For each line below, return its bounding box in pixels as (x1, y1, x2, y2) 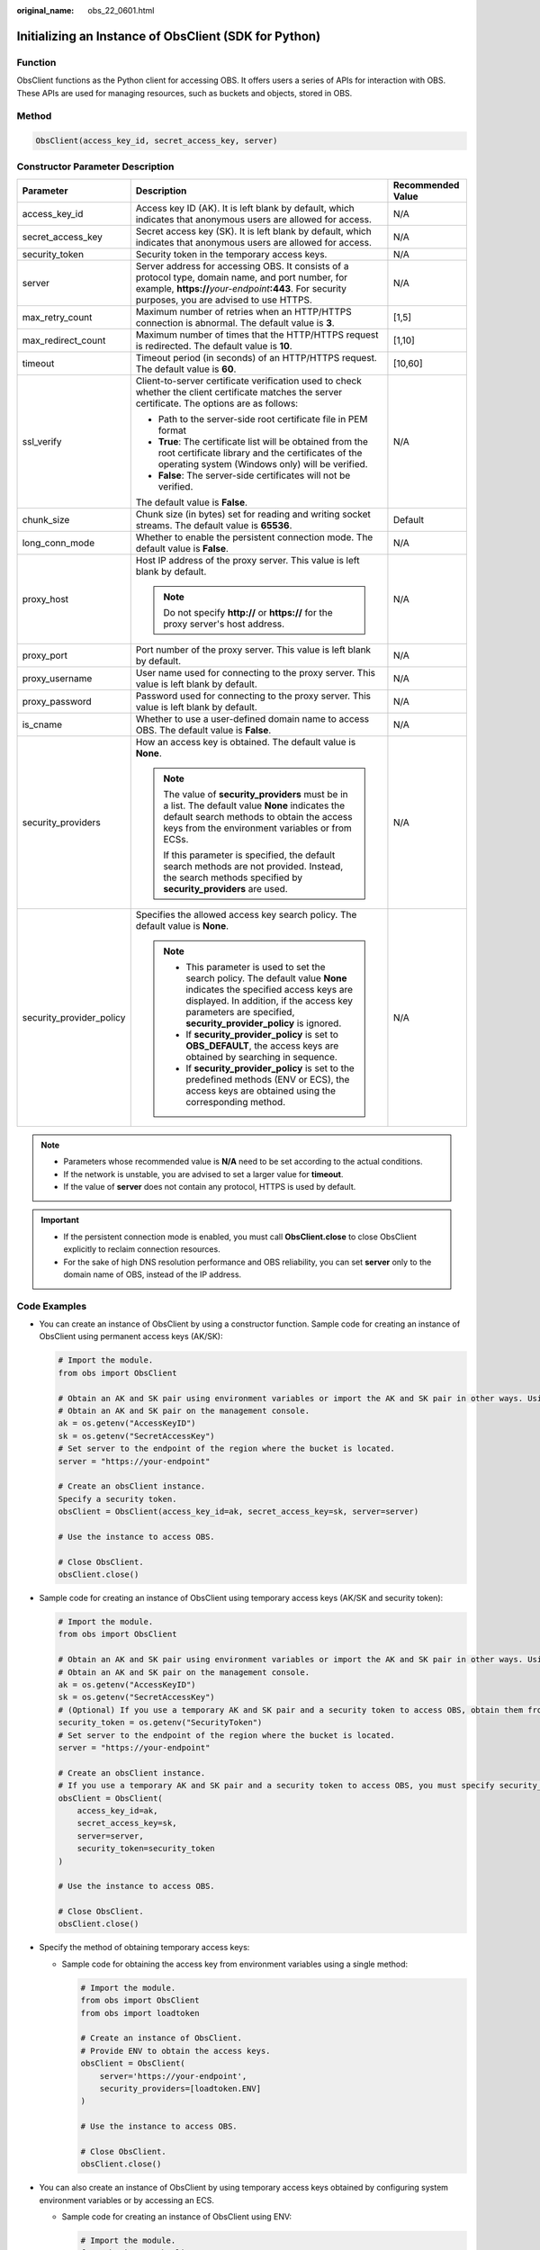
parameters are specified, (185, 1005, 295, 1018)
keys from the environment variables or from (163, 822, 353, 834)
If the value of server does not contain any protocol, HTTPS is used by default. (63, 1182, 356, 1192)
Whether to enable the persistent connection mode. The (135, 531, 373, 544)
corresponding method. (185, 1095, 286, 1108)
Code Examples (16, 1300, 87, 1312)
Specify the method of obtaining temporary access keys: (39, 1942, 250, 1953)
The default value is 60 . (135, 363, 237, 375)
